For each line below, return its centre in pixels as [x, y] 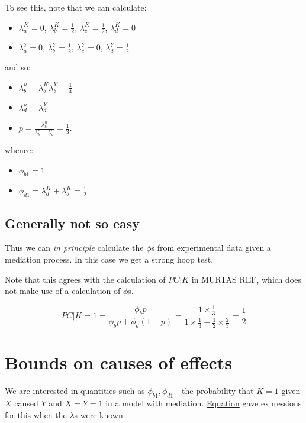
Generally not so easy [73, 223]
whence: [19, 149]
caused [26, 403]
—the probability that [214, 391]
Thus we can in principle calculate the [74, 248]
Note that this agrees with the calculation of [85, 279]
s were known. [100, 414]
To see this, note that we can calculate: [76, 7]
